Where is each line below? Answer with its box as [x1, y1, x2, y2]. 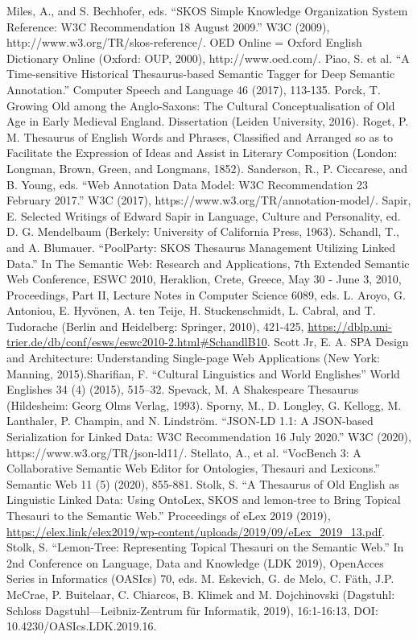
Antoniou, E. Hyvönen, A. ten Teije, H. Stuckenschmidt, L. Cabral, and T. [6, 302, 376, 319]
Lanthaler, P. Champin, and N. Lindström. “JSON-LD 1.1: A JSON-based [6, 412, 374, 429]
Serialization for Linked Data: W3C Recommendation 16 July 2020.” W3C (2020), [6, 428, 411, 445]
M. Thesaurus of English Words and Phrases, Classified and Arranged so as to [6, 128, 394, 145]
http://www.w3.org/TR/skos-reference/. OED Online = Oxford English [6, 34, 362, 51]
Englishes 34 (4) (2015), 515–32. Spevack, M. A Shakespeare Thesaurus [6, 381, 359, 398]
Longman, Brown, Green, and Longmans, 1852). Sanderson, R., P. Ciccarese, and [6, 159, 408, 176]
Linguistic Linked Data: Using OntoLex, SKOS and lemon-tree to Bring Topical [6, 491, 401, 508]
